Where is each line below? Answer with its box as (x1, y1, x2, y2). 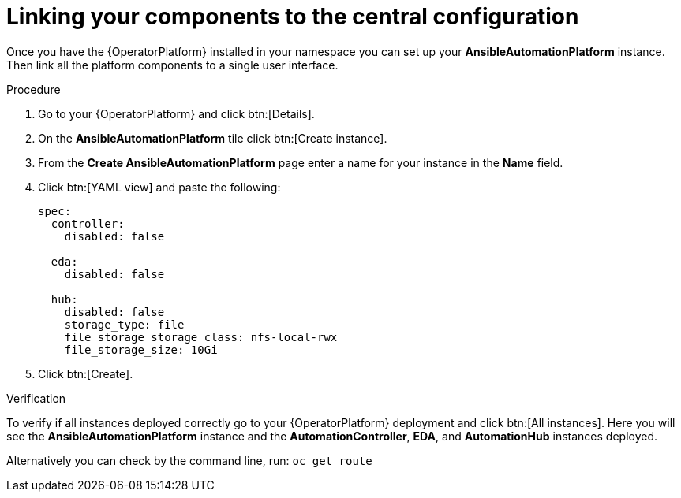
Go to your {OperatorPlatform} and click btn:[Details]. (38, 106, 315, 121)
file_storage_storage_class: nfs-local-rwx (64, 330, 338, 344)
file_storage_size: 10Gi (64, 343, 218, 356)
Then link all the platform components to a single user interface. (6, 58, 339, 72)
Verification (6, 391, 66, 405)
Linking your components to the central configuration (6, 3, 579, 30)
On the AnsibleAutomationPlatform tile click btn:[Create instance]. (38, 131, 387, 145)
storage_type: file (64, 318, 185, 331)
